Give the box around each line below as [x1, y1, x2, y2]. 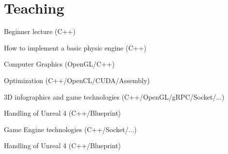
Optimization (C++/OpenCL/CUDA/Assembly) [4, 75, 150, 85]
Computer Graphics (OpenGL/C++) [4, 59, 115, 69]
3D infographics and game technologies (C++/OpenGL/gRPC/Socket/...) [4, 91, 225, 102]
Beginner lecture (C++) [4, 26, 76, 36]
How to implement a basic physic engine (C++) [4, 42, 147, 52]
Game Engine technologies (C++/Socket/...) [4, 124, 137, 134]
